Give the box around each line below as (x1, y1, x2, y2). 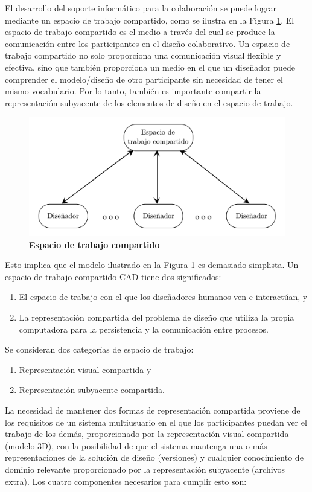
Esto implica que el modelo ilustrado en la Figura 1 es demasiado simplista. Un (5, 258, 299, 271)
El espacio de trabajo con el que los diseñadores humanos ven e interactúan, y (19, 290, 308, 303)
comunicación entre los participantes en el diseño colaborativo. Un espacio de (5, 37, 290, 50)
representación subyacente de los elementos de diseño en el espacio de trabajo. (5, 96, 293, 109)
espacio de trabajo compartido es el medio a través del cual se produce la (5, 25, 275, 38)
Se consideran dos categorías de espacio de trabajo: (5, 343, 194, 356)
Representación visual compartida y (19, 363, 151, 375)
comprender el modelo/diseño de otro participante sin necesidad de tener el (5, 72, 283, 85)
